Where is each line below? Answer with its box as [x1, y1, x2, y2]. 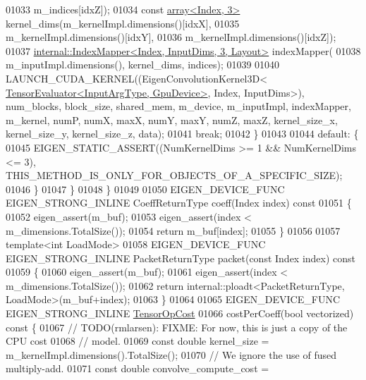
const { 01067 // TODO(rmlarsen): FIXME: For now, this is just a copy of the [6, 319, 348, 334]
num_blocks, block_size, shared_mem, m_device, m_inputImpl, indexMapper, [6, 99, 351, 114]
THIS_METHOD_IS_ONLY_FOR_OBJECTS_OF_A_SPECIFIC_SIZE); [6, 168, 343, 183]
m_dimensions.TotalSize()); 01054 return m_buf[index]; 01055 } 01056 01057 [6, 223, 341, 238]
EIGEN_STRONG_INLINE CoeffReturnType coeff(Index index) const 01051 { [6, 195, 352, 210]
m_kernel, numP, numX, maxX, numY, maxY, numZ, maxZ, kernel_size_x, [6, 112, 338, 127]
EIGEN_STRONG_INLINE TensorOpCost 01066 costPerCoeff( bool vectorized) [6, 306, 354, 321]
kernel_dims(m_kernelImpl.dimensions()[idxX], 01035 [6, 16, 240, 30]
